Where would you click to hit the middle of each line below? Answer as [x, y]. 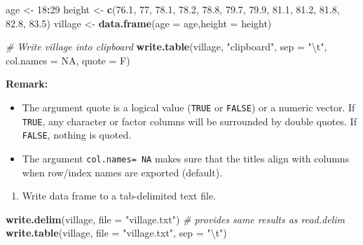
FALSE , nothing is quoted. [77, 135]
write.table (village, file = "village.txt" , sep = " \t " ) [116, 233]
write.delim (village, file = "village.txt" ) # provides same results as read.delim [175, 219]
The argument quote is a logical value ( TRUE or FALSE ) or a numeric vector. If [189, 107]
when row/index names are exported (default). [122, 172]
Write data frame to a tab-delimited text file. [119, 196]
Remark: [27, 84]
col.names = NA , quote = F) [68, 60]
